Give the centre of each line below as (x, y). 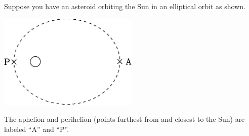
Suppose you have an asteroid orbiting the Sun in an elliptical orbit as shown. (125, 6)
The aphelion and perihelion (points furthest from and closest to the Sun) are (124, 119)
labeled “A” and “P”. (37, 129)
